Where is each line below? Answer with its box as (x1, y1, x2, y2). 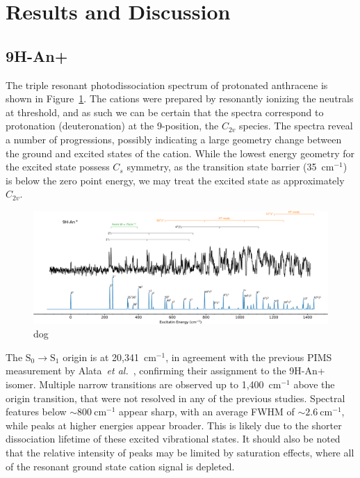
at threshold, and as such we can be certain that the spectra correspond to (6, 104, 324, 119)
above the (293, 377, 335, 392)
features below (6, 404, 67, 419)
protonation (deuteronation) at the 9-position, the (6, 118, 219, 133)
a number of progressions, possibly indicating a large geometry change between (6, 132, 342, 146)
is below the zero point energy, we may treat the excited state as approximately (6, 173, 345, 187)
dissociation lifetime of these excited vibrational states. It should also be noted (6, 431, 341, 446)
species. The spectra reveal (239, 118, 353, 133)
